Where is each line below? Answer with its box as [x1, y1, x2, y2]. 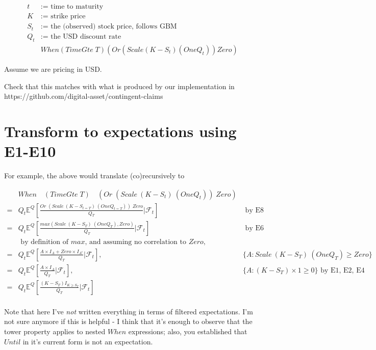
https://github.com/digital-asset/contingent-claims [4, 91, 163, 101]
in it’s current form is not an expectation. [22, 336, 153, 346]
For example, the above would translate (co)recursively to [4, 170, 185, 181]
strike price [51, 13, 86, 20]
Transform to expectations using [4, 120, 237, 141]
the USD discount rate [51, 33, 121, 41]
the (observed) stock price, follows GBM [51, 23, 177, 31]
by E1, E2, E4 [320, 266, 365, 274]
